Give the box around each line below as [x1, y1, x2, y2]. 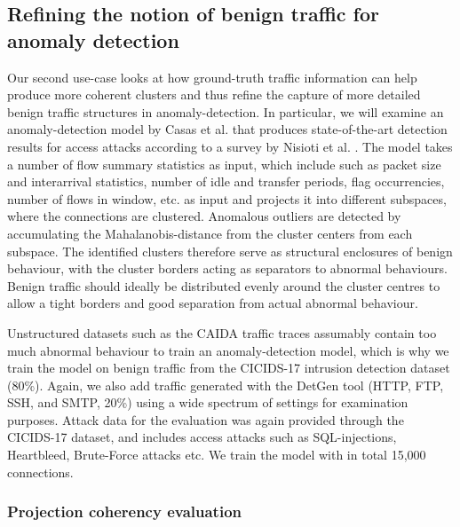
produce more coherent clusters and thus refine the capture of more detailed [7, 85, 421, 104]
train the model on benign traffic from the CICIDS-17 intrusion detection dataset [7, 358, 450, 377]
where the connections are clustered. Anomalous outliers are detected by [7, 207, 401, 225]
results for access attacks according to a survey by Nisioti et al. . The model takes [7, 137, 453, 155]
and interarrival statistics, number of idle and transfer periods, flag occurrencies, [7, 172, 445, 191]
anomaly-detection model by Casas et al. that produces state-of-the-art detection [7, 120, 448, 138]
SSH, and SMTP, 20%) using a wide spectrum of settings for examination [7, 393, 408, 412]
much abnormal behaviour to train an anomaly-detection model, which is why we [7, 341, 449, 359]
